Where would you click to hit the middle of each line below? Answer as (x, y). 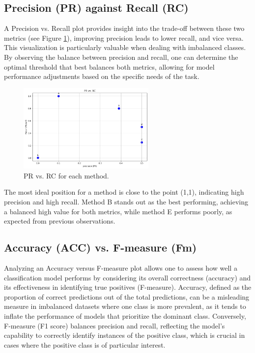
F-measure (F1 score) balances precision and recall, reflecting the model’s (114, 325)
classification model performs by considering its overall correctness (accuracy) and (127, 277)
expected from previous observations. (60, 221)
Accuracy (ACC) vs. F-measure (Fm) (100, 247)
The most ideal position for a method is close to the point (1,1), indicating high (124, 192)
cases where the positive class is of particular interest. (85, 344)
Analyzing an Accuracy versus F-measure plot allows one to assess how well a (121, 268)
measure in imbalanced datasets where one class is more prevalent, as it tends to (125, 306)
